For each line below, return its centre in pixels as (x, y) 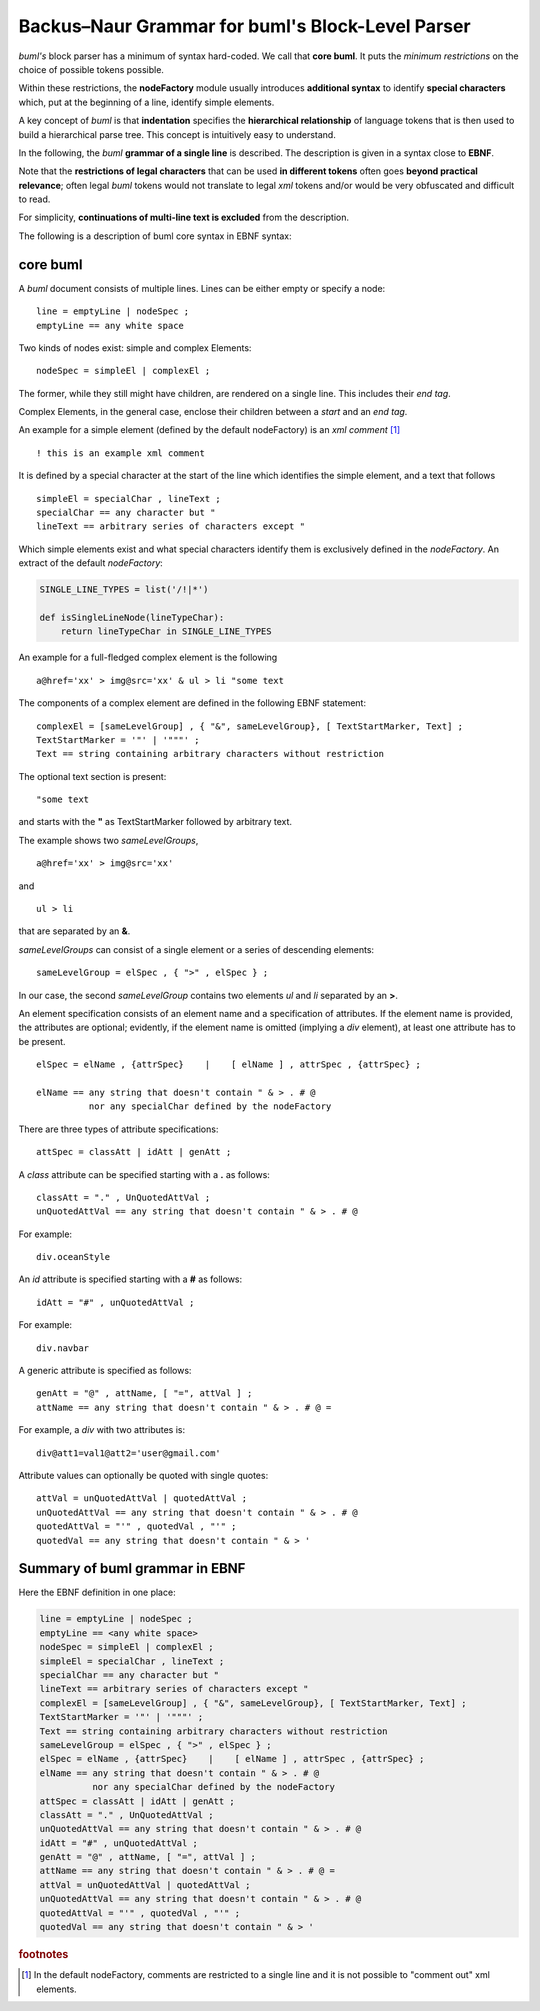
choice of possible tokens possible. (91, 69)
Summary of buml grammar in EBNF (132, 1568)
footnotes (43, 1955)
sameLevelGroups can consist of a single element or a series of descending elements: (196, 949)
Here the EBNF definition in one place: (97, 1592)
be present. (42, 1041)
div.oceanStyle (73, 1257)
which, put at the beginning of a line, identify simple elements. (146, 102)
